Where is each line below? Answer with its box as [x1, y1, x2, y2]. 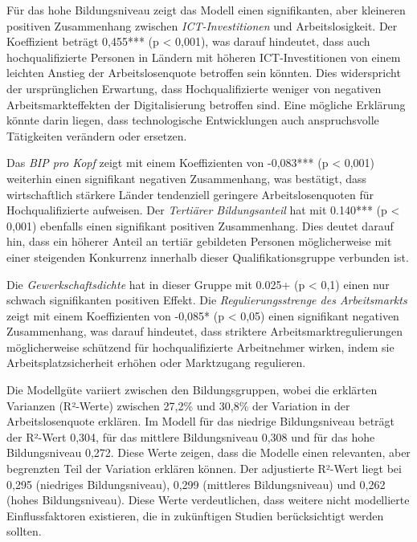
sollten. [6, 523, 42, 540]
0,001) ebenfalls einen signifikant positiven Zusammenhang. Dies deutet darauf [6, 217, 394, 234]
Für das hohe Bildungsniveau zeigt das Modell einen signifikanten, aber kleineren [6, 2, 406, 18]
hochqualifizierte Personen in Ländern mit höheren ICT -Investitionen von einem [6, 48, 401, 65]
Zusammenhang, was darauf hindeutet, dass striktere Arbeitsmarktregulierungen [6, 323, 403, 340]
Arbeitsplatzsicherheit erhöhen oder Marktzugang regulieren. [6, 354, 306, 371]
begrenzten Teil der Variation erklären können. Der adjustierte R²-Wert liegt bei [6, 460, 402, 477]
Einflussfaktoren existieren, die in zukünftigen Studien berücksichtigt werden [6, 507, 384, 524]
